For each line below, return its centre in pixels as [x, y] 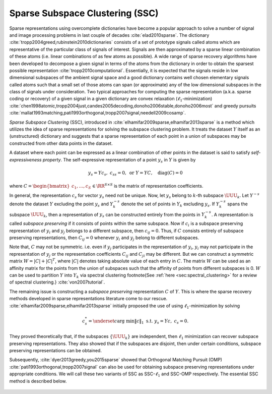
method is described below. [38, 381]
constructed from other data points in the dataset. [61, 143]
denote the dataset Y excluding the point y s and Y [61, 204]
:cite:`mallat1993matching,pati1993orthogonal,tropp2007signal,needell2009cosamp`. [98, 113]
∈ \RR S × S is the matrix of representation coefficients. [148, 186]
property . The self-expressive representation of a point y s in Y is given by [119, 160]
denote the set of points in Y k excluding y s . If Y [170, 204]
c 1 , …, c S [81, 187]
